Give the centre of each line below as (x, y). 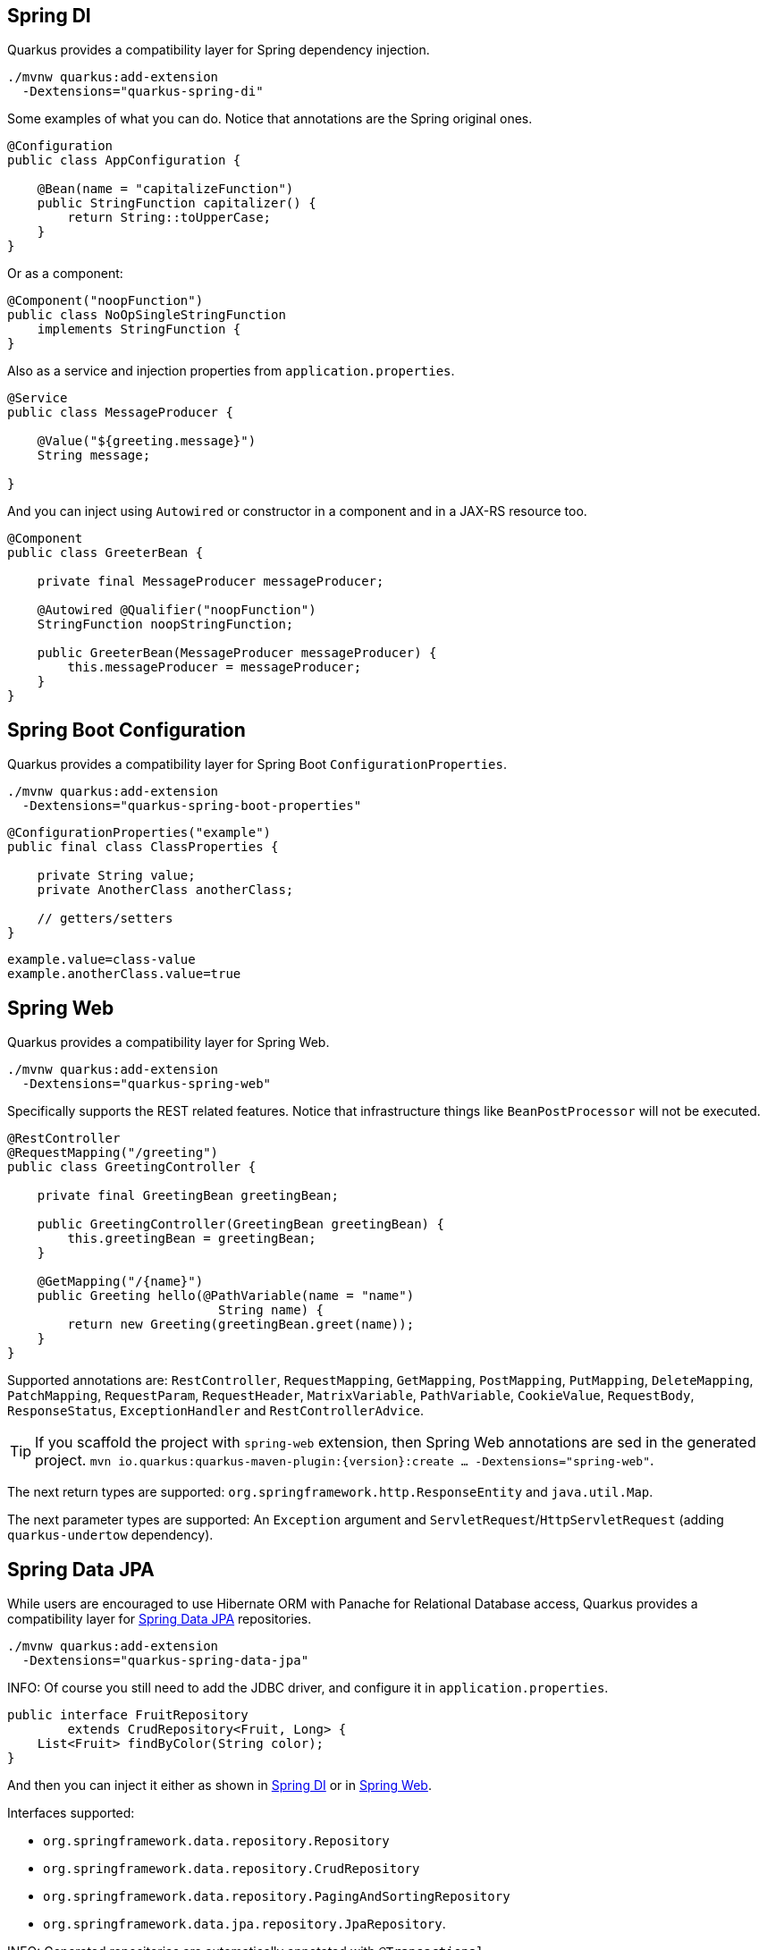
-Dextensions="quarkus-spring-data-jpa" (165, 1660)
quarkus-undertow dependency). (110, 1535)
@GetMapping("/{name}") (120, 1282)
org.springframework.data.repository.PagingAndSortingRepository (277, 1896)
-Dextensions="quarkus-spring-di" (143, 92)
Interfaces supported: (71, 1812)
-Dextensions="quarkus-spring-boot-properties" (192, 806)
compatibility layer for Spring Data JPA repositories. (160, 1618)
